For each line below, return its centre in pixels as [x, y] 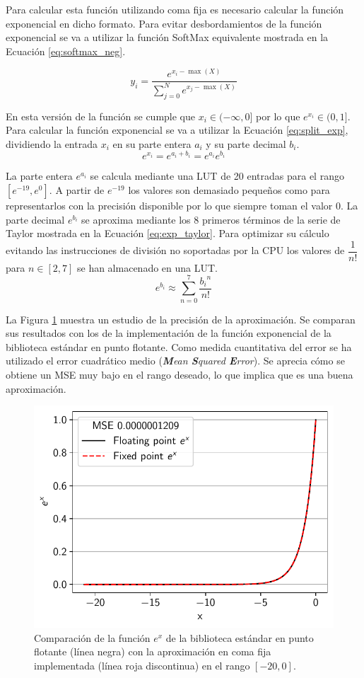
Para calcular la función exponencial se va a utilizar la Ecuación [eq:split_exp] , [177, 130]
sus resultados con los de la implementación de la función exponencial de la [169, 333]
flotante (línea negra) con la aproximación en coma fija [153, 651]
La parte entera [39, 176]
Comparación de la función [92, 637]
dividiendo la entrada [52, 143]
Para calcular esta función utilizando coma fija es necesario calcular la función [175, 9]
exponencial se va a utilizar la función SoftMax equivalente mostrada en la [167, 37]
